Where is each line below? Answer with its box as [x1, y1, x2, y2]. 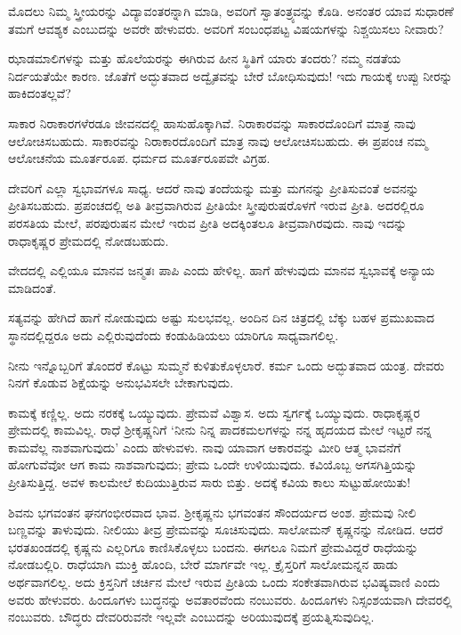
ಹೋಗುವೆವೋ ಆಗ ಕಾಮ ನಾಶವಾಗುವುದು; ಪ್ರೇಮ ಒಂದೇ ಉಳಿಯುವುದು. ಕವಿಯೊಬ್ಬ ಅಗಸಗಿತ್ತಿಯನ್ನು [8, 455, 417, 474]
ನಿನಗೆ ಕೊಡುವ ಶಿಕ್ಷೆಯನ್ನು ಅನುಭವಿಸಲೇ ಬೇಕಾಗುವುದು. [8, 373, 234, 392]
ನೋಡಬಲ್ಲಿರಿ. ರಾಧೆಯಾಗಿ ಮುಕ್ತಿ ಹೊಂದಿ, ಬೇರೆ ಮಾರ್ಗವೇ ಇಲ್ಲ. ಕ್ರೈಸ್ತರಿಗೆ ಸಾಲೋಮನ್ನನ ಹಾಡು [8, 555, 398, 574]
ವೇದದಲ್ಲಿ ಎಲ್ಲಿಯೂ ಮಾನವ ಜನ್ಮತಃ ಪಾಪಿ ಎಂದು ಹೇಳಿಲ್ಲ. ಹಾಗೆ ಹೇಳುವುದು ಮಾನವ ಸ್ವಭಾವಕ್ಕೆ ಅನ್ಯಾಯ [8, 261, 435, 280]
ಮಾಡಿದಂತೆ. [8, 278, 57, 297]
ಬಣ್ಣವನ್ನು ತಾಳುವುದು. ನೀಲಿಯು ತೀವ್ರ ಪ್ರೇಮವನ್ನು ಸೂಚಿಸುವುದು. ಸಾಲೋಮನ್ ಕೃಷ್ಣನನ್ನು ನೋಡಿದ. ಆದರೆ [8, 520, 443, 539]
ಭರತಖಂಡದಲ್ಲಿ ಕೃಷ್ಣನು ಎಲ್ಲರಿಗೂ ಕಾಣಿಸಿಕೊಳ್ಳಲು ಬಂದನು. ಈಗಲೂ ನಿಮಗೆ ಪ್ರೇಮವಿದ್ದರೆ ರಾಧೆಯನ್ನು [8, 537, 418, 556]
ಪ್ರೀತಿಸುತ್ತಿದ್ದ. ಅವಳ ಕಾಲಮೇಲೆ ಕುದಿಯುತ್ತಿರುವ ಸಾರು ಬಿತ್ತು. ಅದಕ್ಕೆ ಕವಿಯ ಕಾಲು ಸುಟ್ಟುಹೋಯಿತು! [8, 473, 411, 492]
